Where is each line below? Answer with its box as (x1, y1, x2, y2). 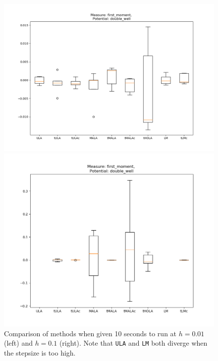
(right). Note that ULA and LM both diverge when (59, 338, 208, 348)
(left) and (4, 338, 33, 348)
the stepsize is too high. (4, 347, 76, 358)
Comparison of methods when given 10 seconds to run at (4, 328, 177, 338)
